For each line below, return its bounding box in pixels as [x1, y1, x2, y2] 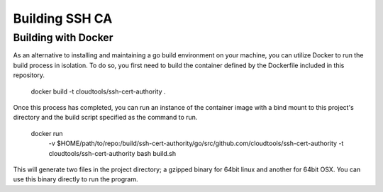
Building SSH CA [13, 11, 113, 26]
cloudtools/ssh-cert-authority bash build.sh [48, 149, 177, 157]
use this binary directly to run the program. [13, 175, 138, 183]
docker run [30, 129, 63, 137]
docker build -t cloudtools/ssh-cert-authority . [30, 87, 166, 96]
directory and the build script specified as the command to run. [13, 113, 198, 122]
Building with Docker [13, 31, 113, 44]
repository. [13, 71, 45, 79]
